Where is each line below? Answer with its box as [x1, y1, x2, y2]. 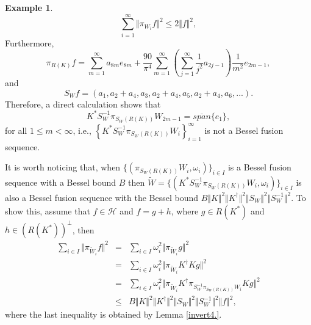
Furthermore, [5, 36, 54, 49]
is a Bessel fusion [227, 161, 291, 173]
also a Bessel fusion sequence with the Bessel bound [5, 191, 199, 203]
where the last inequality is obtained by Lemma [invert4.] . [5, 308, 222, 321]
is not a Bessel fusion [204, 123, 284, 136]
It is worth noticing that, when [5, 161, 121, 173]
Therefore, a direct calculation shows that [5, 97, 161, 110]
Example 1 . [5, 1, 53, 13]
